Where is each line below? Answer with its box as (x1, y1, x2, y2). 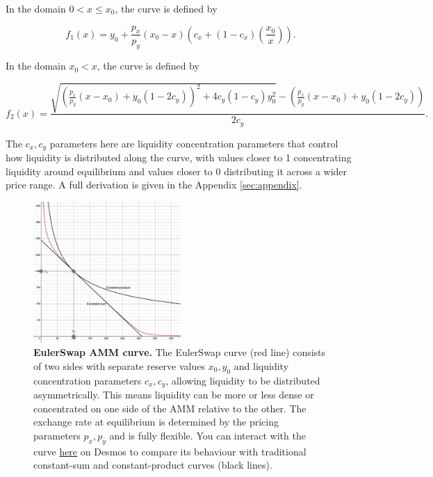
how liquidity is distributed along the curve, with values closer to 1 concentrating (6, 150, 352, 165)
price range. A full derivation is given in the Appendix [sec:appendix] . (6, 177, 302, 192)
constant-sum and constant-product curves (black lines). (33, 458, 272, 472)
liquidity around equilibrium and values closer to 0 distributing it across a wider (6, 163, 348, 178)
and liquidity (234, 358, 289, 373)
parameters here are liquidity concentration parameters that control (49, 136, 338, 150)
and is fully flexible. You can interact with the (109, 428, 306, 442)
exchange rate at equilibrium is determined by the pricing (33, 414, 279, 429)
